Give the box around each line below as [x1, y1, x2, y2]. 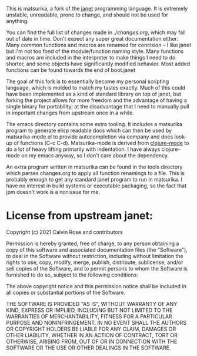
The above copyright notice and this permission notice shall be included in [6, 282, 186, 289]
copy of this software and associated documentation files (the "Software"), [6, 246, 188, 253]
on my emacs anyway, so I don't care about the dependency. [21, 152, 169, 159]
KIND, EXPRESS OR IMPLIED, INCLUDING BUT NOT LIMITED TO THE [6, 306, 173, 314]
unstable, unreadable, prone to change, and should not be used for [6, 11, 169, 18]
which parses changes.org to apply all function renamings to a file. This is [6, 170, 185, 176]
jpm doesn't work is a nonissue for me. [6, 189, 101, 195]
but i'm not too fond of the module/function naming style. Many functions [6, 48, 184, 55]
